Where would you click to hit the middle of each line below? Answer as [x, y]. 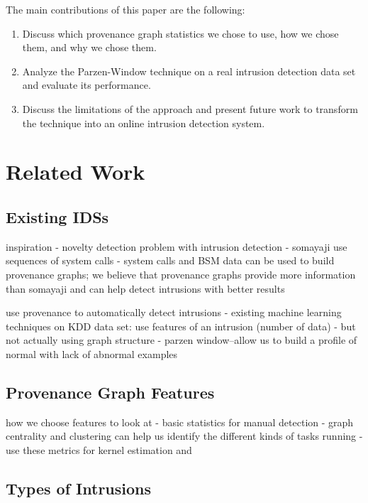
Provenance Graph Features [110, 392]
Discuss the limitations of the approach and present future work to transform [190, 108]
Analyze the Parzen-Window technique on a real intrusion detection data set [189, 71]
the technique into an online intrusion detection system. [144, 123]
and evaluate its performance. [87, 85]
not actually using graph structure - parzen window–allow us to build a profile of [182, 340]
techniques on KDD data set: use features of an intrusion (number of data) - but [181, 326]
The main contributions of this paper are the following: [126, 9]
